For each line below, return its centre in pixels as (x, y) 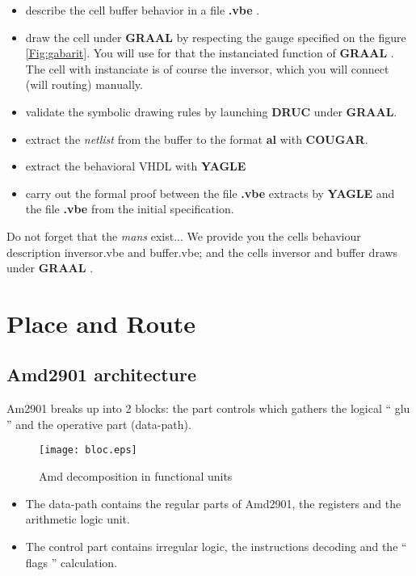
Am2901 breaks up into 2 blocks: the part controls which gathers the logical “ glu (208, 408)
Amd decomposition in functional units (136, 476)
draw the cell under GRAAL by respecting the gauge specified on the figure (216, 37)
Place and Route (101, 323)
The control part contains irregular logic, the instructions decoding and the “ (216, 546)
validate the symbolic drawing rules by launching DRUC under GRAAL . (211, 111)
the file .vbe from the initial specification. (130, 209)
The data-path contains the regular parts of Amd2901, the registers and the (213, 503)
